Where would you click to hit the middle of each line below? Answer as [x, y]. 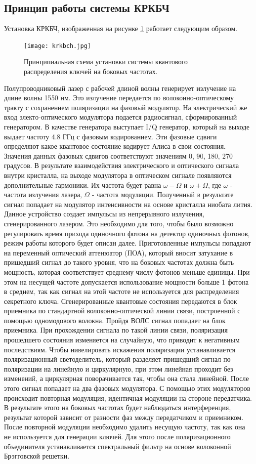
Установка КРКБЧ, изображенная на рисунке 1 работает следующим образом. [121, 28]
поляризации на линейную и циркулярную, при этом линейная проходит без [119, 368]
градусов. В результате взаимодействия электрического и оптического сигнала [122, 165]
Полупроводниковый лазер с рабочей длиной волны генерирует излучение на [120, 88]
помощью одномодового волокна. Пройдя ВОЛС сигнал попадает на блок [115, 320]
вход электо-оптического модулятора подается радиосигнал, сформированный [121, 117]
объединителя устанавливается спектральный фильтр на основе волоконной [118, 446]
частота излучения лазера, [43, 194]
